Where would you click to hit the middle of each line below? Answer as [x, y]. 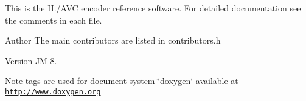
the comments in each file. [54, 20]
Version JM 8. [31, 60]
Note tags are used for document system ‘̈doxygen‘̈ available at [122, 81]
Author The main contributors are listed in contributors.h [113, 40]
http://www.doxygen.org [53, 92]
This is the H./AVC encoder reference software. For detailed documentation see [153, 8]
